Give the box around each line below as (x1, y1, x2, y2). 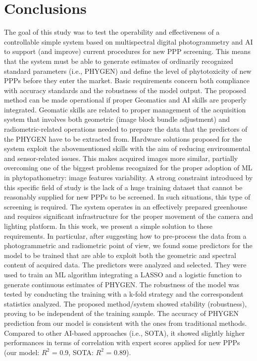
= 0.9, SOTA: (51, 347, 94, 357)
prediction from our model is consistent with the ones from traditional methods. (4, 317, 247, 328)
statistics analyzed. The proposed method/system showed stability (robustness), (4, 298, 247, 309)
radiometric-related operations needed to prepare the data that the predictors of (4, 124, 248, 134)
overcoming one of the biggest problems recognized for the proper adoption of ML (4, 162, 253, 173)
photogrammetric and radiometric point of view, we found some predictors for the (4, 240, 253, 251)
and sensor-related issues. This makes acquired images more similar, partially (4, 153, 238, 163)
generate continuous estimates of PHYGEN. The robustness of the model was (4, 279, 240, 289)
